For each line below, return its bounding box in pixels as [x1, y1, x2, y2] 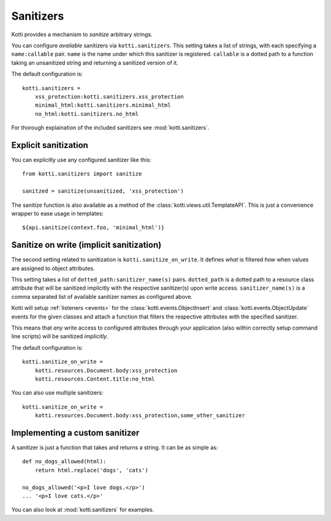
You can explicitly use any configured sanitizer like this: [11, 156, 151, 163]
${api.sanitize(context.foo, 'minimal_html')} [22, 224, 165, 231]
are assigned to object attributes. [11, 264, 95, 272]
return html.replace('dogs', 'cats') [34, 466, 148, 474]
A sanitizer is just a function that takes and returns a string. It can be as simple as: [11, 444, 218, 451]
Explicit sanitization [11, 140, 88, 150]
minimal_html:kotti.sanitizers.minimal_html [34, 102, 171, 109]
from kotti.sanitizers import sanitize [22, 171, 142, 177]
